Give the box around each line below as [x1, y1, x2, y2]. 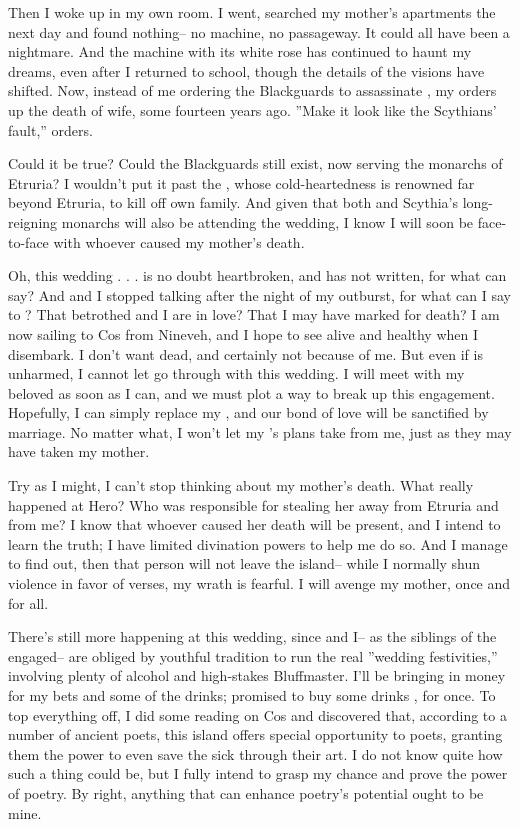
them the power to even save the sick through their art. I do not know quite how [8, 743, 503, 764]
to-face [8, 231, 49, 252]
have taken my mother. [8, 441, 150, 462]
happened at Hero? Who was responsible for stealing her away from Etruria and [8, 494, 499, 515]
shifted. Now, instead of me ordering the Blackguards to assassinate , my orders [8, 80, 497, 101]
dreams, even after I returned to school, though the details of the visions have [8, 60, 485, 81]
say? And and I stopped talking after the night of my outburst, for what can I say [8, 284, 511, 305]
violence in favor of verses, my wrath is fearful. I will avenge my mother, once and [8, 573, 511, 594]
